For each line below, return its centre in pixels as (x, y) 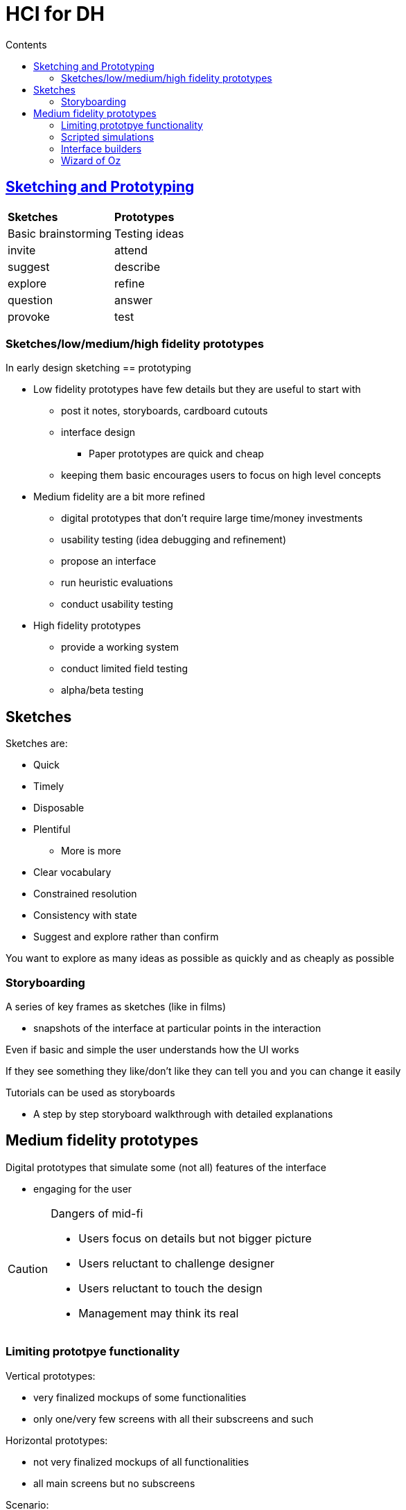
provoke (29, 316)
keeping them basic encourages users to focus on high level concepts (221, 475)
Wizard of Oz (91, 160)
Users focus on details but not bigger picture (195, 1238)
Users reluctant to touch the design (170, 1288)
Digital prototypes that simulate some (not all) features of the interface (166, 1167)
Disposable (59, 808)
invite (22, 250)
